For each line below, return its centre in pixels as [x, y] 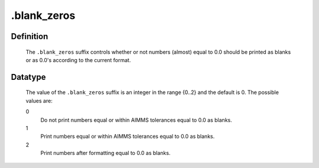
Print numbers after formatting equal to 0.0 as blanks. [105, 153]
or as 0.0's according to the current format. [78, 60]
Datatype [28, 77]
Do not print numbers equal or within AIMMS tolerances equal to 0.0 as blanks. [136, 120]
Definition [30, 36]
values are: [39, 101]
